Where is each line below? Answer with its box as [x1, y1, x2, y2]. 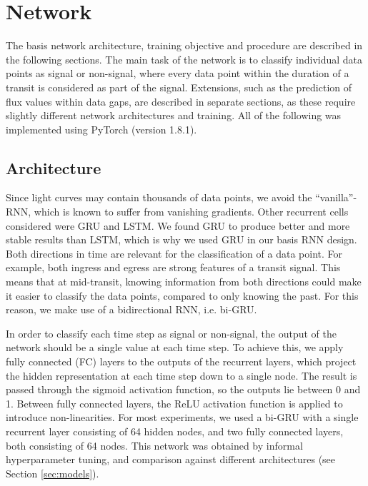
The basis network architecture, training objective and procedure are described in [6, 38, 363, 53]
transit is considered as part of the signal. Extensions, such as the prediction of [6, 79, 352, 94]
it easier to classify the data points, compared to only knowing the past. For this [6, 288, 359, 303]
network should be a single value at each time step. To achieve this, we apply [6, 340, 344, 355]
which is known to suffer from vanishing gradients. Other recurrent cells [34, 204, 349, 219]
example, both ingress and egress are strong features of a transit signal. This [6, 260, 341, 275]
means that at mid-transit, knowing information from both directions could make [6, 274, 362, 289]
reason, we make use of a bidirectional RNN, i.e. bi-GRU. [6, 302, 257, 317]
